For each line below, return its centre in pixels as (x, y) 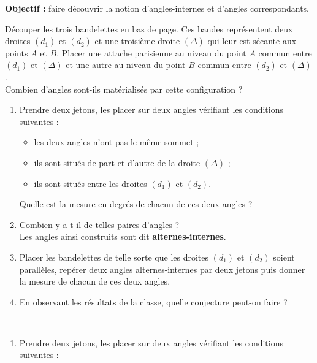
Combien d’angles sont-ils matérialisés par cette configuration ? (124, 89)
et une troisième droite (137, 41)
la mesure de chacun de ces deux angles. (95, 281)
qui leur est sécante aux (252, 41)
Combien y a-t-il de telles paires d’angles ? (99, 224)
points (17, 52)
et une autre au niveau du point (126, 65)
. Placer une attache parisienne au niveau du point (151, 52)
